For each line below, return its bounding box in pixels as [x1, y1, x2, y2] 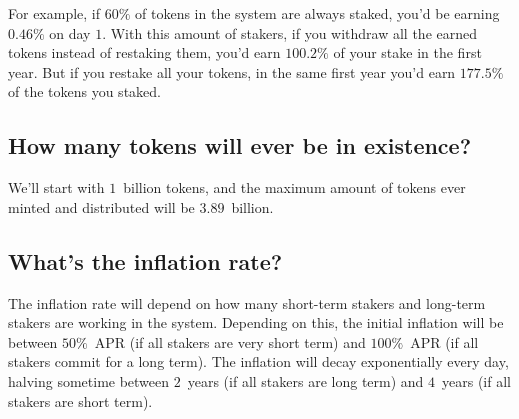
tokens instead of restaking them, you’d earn [8, 42, 281, 63]
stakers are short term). [8, 390, 153, 411]
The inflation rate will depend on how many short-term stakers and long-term [8, 292, 486, 313]
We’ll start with [8, 177, 105, 198]
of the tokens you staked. [8, 81, 161, 102]
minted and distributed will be [8, 196, 195, 217]
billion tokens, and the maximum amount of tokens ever [123, 177, 466, 198]
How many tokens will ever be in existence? [8, 130, 472, 161]
